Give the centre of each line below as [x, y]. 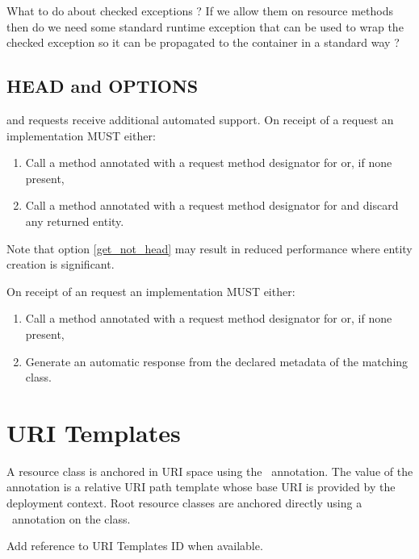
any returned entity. [75, 221]
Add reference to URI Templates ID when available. [135, 546]
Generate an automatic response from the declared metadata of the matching [217, 361]
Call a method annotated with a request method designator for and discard [212, 205]
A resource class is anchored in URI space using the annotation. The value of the [210, 471]
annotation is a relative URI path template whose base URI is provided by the [201, 487]
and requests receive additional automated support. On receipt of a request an [200, 119]
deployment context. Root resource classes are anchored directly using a [184, 503]
